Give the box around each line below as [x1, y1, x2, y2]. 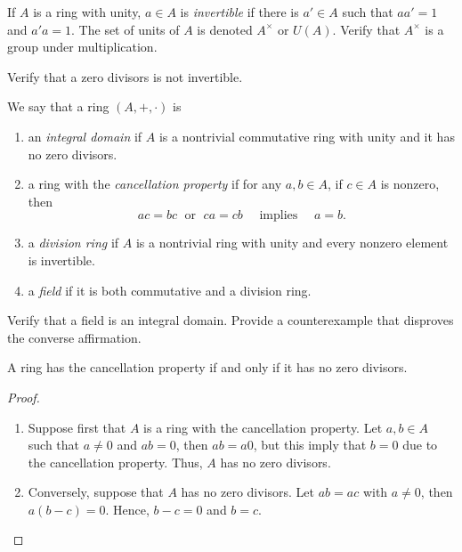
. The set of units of [71, 20, 180, 38]
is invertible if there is [180, 3, 299, 20]
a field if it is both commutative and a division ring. [28, 280, 312, 299]
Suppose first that [28, 418, 126, 436]
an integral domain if [28, 126, 142, 145]
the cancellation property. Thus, [28, 452, 203, 471]
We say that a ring [7, 97, 109, 116]
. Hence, [105, 499, 150, 518]
